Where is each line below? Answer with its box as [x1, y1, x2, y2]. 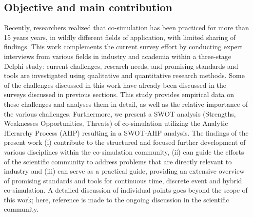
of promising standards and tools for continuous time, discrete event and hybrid [4, 175, 242, 185]
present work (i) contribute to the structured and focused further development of [4, 137, 246, 147]
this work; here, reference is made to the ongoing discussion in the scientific [4, 194, 229, 204]
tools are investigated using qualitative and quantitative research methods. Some [4, 70, 245, 80]
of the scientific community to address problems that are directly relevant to [4, 156, 232, 166]
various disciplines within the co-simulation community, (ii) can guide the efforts [4, 146, 244, 157]
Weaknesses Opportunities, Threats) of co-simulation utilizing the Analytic [4, 118, 228, 128]
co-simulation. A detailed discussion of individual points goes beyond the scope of [4, 185, 248, 195]
